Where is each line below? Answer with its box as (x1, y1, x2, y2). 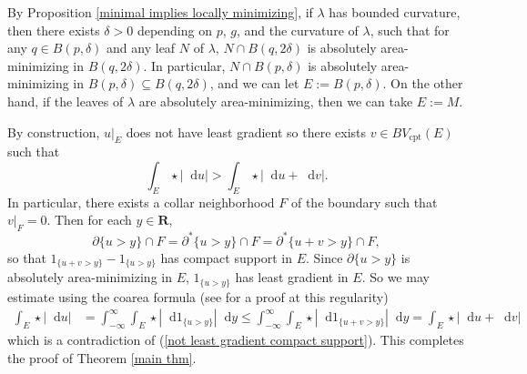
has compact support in (160, 248, 292, 267)
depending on (137, 20, 212, 39)
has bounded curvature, (329, 3, 461, 21)
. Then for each (46, 210, 132, 229)
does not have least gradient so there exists (126, 122, 367, 141)
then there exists (7, 20, 100, 39)
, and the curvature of (236, 20, 359, 39)
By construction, (7, 122, 100, 141)
